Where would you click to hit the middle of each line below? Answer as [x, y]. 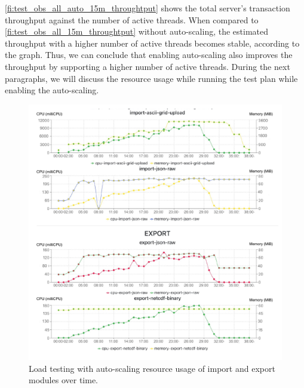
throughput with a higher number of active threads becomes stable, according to [152, 43]
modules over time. [63, 380]
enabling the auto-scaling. [52, 90]
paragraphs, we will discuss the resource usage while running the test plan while [151, 78]
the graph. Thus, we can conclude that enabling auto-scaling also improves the [149, 55]
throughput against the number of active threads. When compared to [132, 19]
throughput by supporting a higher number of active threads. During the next [148, 66]
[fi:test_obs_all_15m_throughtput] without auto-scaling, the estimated [137, 31]
